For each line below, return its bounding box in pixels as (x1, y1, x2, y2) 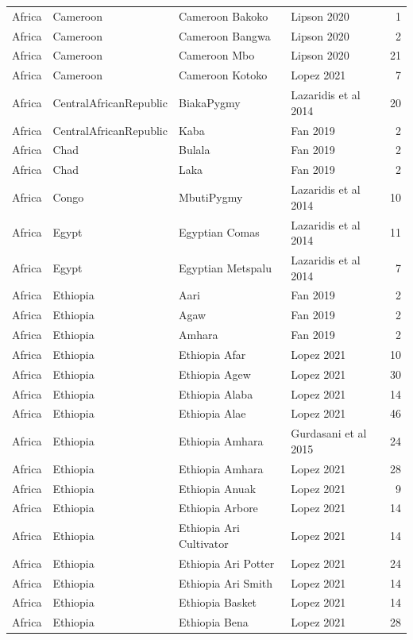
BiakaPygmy (178, 94, 241, 110)
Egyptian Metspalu (178, 259, 272, 276)
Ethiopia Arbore (178, 499, 258, 516)
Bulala (178, 141, 210, 158)
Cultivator (178, 534, 229, 551)
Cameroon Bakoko (178, 7, 268, 24)
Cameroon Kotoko (178, 67, 268, 83)
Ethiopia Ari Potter (178, 554, 275, 571)
